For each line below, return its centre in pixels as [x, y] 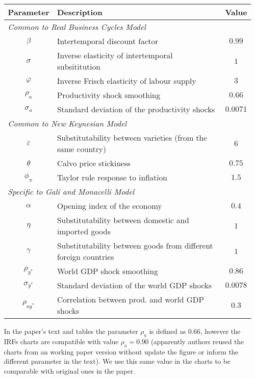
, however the [220, 331]
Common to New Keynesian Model [67, 123]
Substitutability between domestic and [123, 220]
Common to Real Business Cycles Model [77, 27]
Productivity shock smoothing [109, 95]
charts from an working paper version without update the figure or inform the [121, 351]
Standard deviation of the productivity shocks [136, 109]
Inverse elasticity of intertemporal [115, 55]
